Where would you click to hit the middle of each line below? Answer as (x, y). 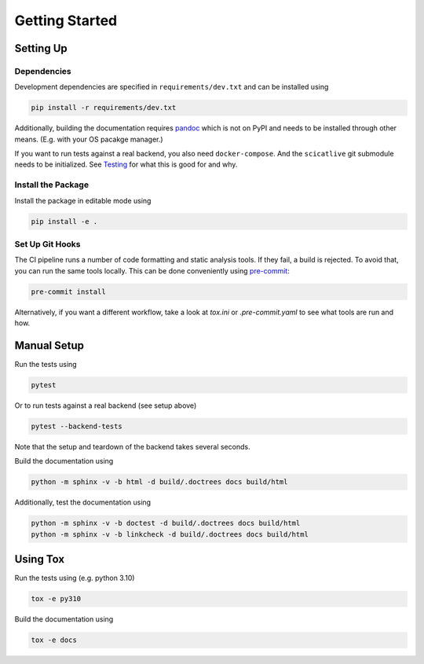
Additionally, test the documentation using (83, 502)
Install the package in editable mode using (83, 200)
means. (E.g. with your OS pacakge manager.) (89, 139)
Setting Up (41, 48)
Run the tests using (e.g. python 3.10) (75, 578)
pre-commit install (68, 292)
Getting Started (66, 20)
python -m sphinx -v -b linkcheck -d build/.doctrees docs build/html (170, 534)
